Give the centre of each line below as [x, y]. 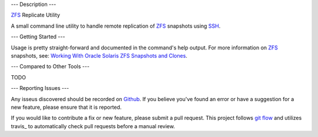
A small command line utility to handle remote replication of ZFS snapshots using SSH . [116, 26]
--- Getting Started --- [38, 37]
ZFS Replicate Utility [35, 15]
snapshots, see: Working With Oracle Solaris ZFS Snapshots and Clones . [99, 55]
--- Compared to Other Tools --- [50, 66]
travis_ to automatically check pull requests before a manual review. [93, 126]
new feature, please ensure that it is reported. [66, 107]
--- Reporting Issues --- [40, 88]
